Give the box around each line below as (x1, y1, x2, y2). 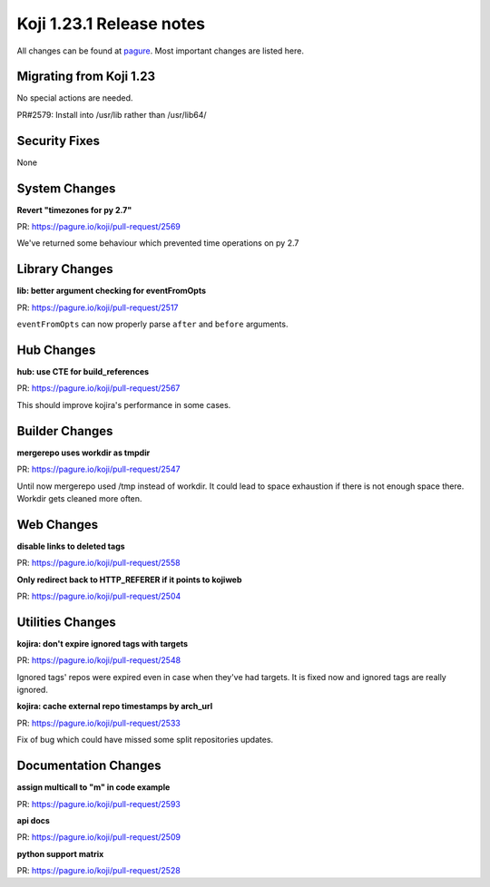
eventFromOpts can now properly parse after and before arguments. (16, 318, 289, 330)
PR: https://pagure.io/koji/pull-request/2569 (16, 221, 181, 232)
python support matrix (16, 848, 104, 859)
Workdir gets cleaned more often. (16, 492, 142, 503)
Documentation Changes (16, 758, 162, 774)
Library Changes (16, 261, 113, 277)
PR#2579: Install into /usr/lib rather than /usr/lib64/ (16, 109, 208, 120)
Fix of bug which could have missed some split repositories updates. (16, 735, 274, 746)
